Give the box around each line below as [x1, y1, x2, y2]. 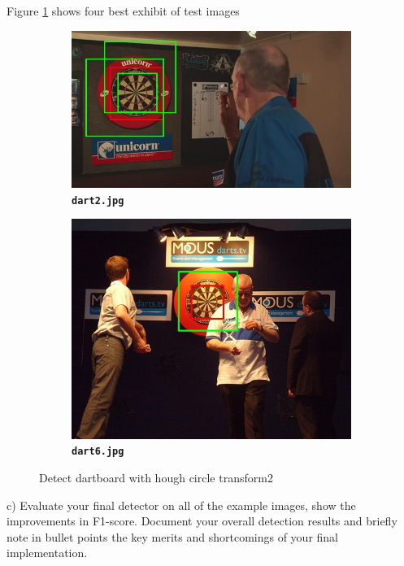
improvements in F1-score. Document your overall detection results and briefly [7, 512, 397, 529]
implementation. [7, 544, 88, 561]
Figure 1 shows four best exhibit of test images [7, 2, 240, 19]
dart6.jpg [72, 446, 124, 458]
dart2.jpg [72, 194, 124, 207]
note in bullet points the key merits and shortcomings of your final [7, 528, 339, 545]
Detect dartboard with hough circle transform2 [39, 468, 273, 485]
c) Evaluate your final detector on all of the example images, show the [7, 496, 356, 513]
